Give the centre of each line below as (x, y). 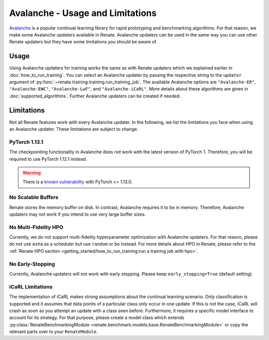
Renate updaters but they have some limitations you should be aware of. (83, 42)
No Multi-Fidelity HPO (36, 227)
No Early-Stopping (32, 264)
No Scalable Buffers (34, 197)
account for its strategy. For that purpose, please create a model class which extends (97, 318)
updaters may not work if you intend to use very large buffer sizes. (77, 214)
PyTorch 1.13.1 (26, 142)
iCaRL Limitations (31, 287)
